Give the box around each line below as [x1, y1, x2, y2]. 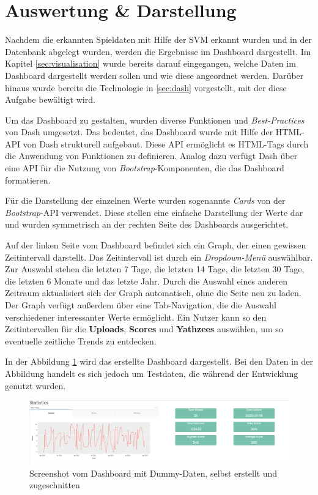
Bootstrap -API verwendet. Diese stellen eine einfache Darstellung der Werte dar [5, 206, 303, 218]
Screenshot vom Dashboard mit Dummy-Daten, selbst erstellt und [29, 466, 278, 479]
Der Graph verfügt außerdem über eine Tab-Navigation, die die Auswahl [5, 299, 276, 311]
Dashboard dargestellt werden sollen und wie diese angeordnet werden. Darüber [5, 69, 304, 81]
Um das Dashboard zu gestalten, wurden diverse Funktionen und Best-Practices [5, 113, 305, 126]
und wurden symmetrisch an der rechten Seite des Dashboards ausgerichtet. [5, 218, 289, 231]
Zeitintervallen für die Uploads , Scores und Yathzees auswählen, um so [5, 322, 283, 335]
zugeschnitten [29, 478, 80, 491]
